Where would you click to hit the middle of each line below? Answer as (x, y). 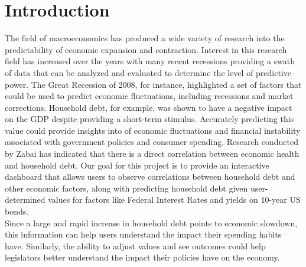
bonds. (17, 211)
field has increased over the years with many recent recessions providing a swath (150, 61)
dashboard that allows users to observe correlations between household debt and (150, 177)
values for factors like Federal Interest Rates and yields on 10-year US (174, 200)
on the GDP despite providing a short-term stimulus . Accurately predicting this (149, 119)
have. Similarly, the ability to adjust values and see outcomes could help (135, 245)
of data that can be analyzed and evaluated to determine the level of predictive (148, 72)
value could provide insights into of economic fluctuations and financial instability (153, 130)
